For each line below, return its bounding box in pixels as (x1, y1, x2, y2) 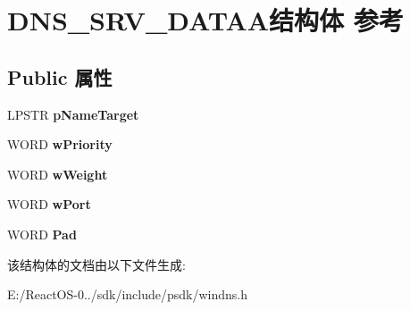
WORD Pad (7, 224, 77, 243)
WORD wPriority (7, 135, 113, 154)
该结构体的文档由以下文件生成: (7, 255, 186, 273)
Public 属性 (7, 63, 113, 90)
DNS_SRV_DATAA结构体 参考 (7, 2, 404, 38)
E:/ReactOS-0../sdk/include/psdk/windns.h (7, 285, 248, 304)
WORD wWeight (7, 164, 108, 183)
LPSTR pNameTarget (7, 105, 139, 123)
